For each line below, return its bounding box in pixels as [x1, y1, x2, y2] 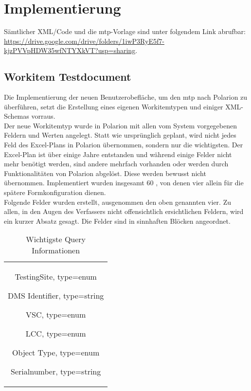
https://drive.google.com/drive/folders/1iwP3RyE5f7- [4, 36, 164, 46]
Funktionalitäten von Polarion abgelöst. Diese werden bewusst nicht [4, 168, 206, 178]
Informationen [32, 245, 80, 256]
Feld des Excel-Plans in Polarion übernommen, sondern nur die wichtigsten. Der [4, 140, 243, 150]
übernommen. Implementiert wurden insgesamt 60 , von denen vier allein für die [4, 178, 244, 188]
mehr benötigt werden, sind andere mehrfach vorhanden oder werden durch [4, 159, 229, 169]
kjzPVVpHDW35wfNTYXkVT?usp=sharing [4, 45, 136, 55]
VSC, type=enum [26, 309, 86, 320]
